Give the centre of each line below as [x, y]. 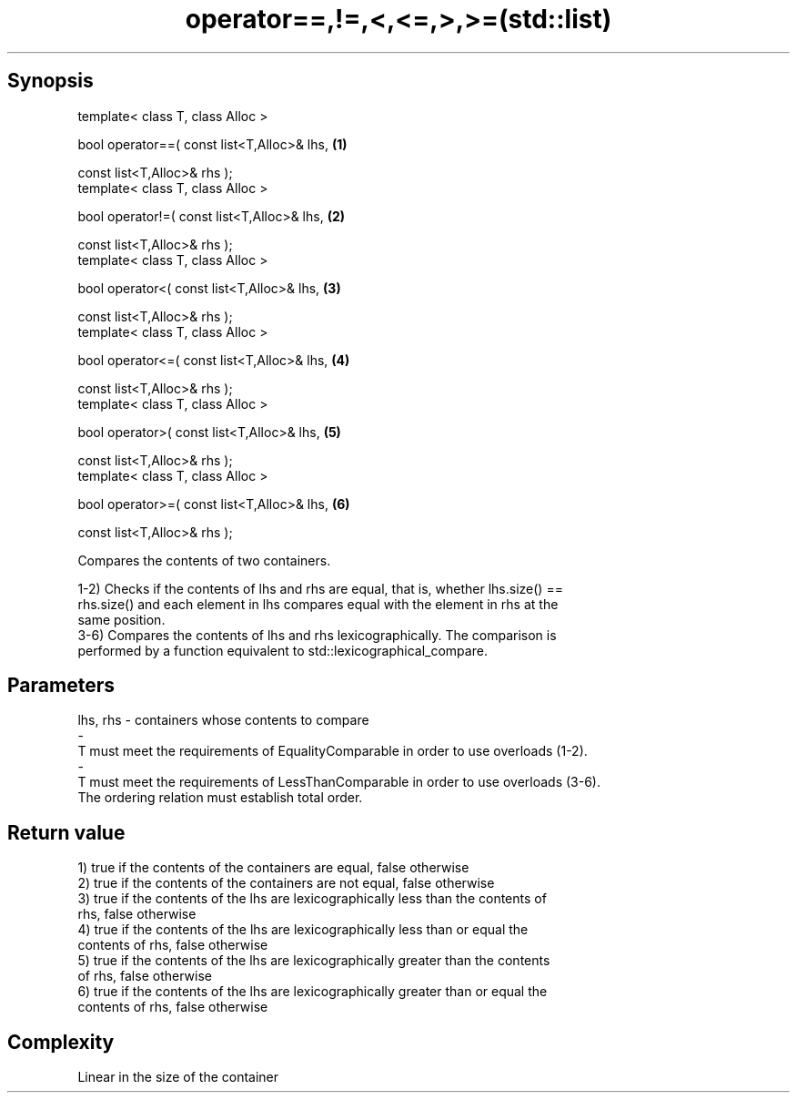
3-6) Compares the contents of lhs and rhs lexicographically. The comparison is [317, 635]
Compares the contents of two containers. [204, 560]
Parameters [61, 686]
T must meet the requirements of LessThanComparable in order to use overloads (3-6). [339, 782]
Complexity [61, 1042]
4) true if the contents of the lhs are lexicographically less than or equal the [303, 930]
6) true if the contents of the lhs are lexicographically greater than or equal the [313, 992]
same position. [121, 619]
